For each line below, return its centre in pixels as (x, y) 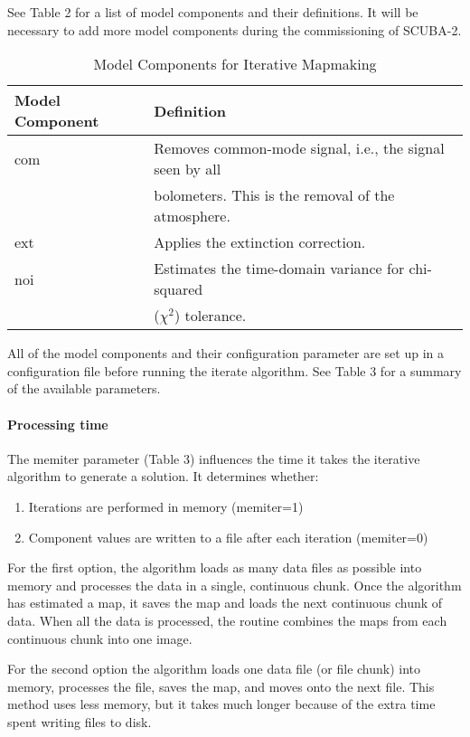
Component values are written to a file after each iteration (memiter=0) (228, 537)
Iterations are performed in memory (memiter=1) (166, 506)
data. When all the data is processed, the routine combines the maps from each (227, 620)
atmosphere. (192, 216)
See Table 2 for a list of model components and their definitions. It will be (213, 12)
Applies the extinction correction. (260, 242)
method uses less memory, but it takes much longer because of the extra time (221, 704)
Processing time (58, 424)
